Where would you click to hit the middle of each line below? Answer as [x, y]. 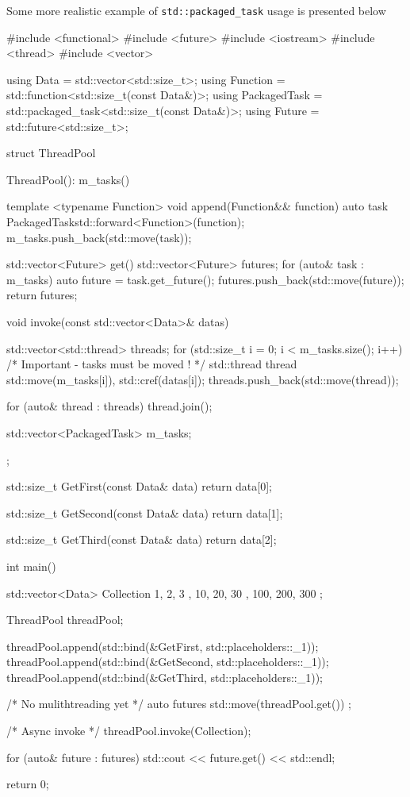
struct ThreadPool [51, 153]
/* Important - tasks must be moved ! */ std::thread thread [152, 364]
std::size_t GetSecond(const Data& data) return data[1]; [145, 512]
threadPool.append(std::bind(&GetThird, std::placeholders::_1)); [165, 677]
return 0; [28, 784]
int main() [31, 566]
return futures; [42, 295]
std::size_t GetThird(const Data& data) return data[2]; [142, 539]
